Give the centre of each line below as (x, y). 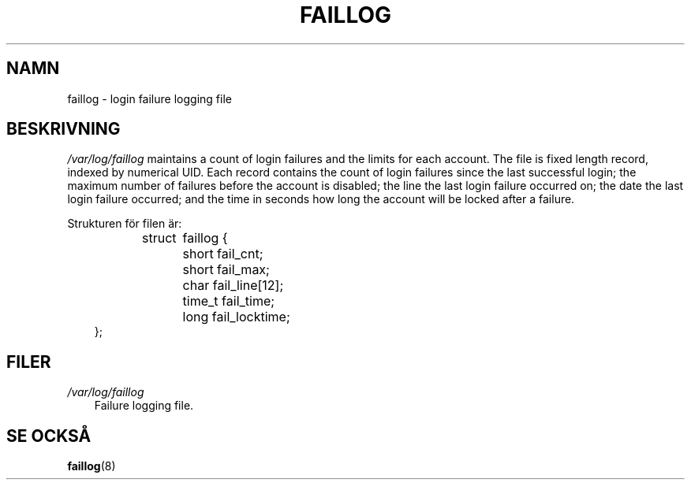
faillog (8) (92, 466)
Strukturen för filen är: (125, 224)
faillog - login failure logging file (149, 98)
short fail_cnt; (223, 254)
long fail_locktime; (236, 317)
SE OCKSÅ (49, 436)
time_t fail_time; (229, 301)
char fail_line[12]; (233, 286)
